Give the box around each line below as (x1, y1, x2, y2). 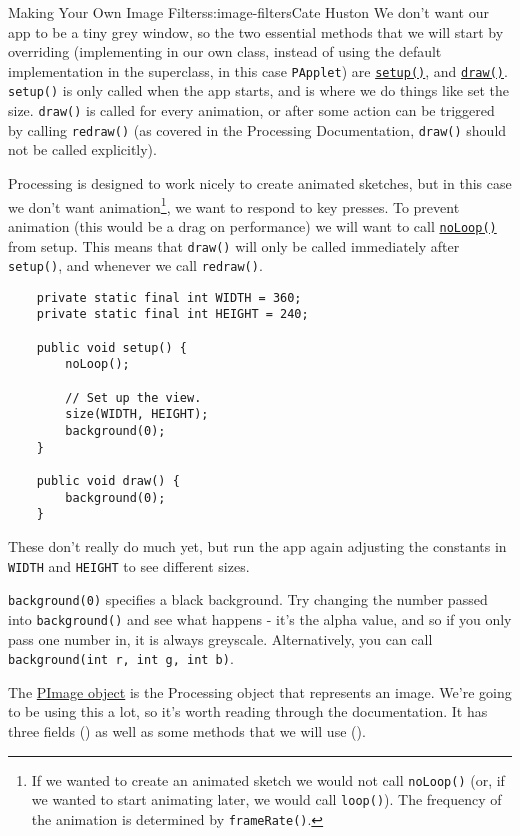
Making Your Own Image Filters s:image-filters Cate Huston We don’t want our (8, 2, 489, 22)
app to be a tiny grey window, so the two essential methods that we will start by (8, 21, 504, 42)
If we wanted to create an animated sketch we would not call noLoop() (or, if (31, 769, 505, 790)
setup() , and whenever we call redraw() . (8, 255, 263, 276)
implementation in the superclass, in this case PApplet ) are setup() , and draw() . (8, 60, 508, 81)
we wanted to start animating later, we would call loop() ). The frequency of (31, 789, 502, 810)
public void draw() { (36, 474, 180, 489)
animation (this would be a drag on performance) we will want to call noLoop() (8, 215, 497, 236)
